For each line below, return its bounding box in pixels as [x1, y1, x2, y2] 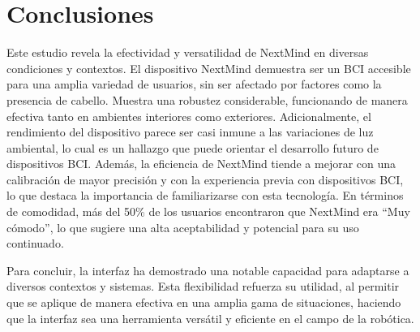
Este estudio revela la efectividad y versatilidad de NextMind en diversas [6, 44, 369, 61]
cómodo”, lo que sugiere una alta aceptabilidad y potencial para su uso [6, 218, 359, 235]
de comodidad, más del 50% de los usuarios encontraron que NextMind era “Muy [6, 203, 410, 220]
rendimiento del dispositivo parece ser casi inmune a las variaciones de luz [6, 123, 374, 140]
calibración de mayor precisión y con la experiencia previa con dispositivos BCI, [6, 170, 404, 188]
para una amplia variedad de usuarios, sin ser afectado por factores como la [6, 75, 382, 93]
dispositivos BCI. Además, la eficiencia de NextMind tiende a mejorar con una [6, 155, 396, 172]
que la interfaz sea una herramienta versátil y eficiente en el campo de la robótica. [6, 309, 414, 326]
